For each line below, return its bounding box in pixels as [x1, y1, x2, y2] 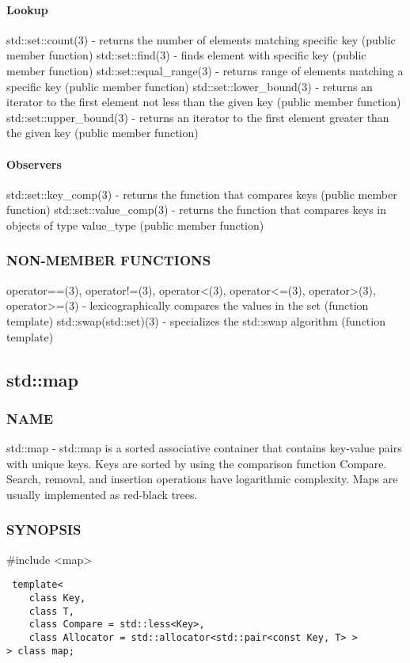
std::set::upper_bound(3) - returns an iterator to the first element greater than [6, 109, 389, 125]
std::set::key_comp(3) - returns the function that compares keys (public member [6, 185, 397, 202]
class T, [28, 605, 74, 617]
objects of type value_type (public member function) [6, 216, 264, 233]
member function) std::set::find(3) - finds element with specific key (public [6, 47, 366, 63]
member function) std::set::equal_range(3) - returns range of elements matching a [6, 62, 404, 78]
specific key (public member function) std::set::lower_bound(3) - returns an [6, 78, 373, 94]
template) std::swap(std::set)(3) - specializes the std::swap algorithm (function [6, 312, 385, 329]
